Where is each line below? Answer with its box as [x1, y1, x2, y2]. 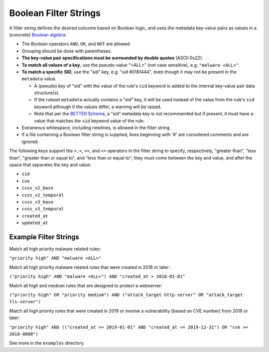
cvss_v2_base [21, 185, 54, 191]
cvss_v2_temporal [21, 192, 64, 198]
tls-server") [9, 299, 41, 305]
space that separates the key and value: [9, 162, 92, 168]
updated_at [21, 220, 48, 226]
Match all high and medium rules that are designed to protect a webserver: [9, 282, 163, 289]
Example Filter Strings [9, 232, 80, 241]
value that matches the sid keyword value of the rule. [34, 118, 145, 124]
